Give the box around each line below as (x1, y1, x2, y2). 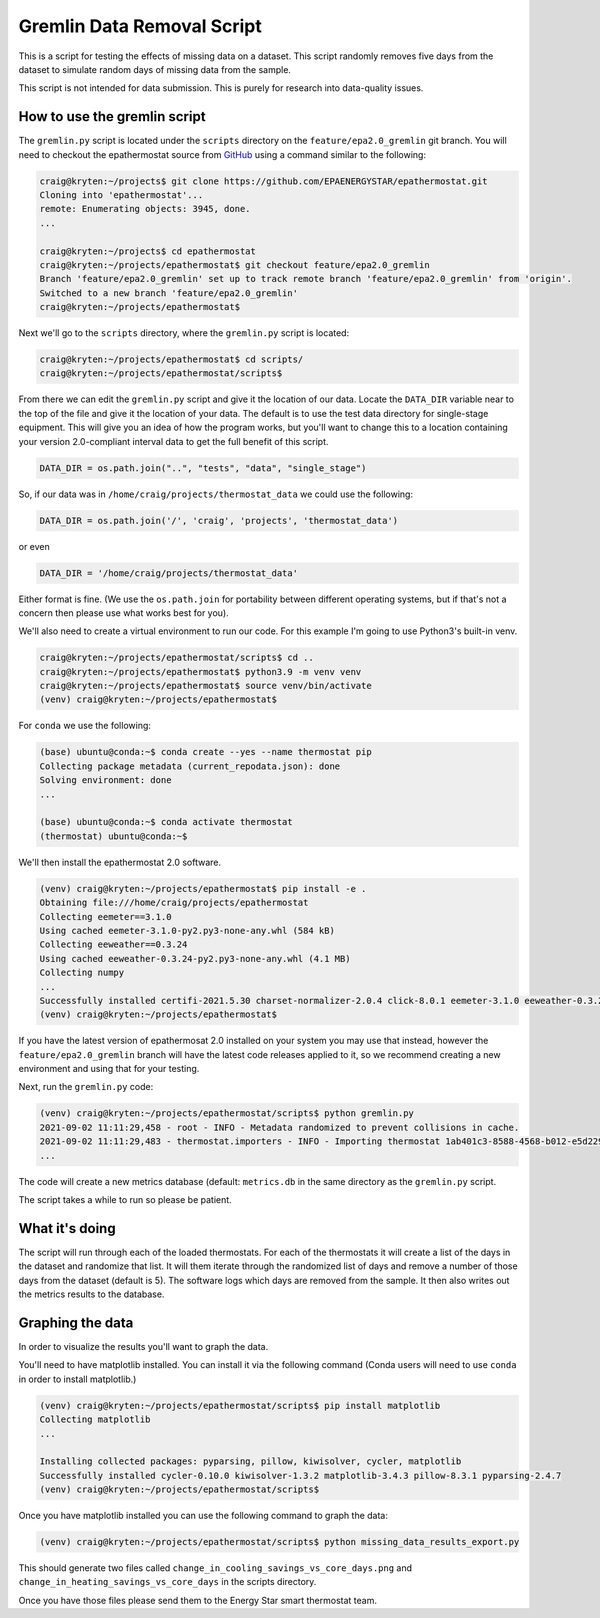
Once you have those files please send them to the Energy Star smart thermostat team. (18, 1594, 377, 1606)
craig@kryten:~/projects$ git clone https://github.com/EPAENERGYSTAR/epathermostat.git (39, 175, 489, 187)
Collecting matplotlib (39, 1414, 151, 1425)
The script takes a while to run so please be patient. (18, 1193, 232, 1205)
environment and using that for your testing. (18, 1063, 200, 1075)
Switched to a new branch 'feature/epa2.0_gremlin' (39, 287, 299, 299)
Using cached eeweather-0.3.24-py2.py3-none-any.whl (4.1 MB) (39, 953, 351, 964)
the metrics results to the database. (18, 1288, 165, 1300)
